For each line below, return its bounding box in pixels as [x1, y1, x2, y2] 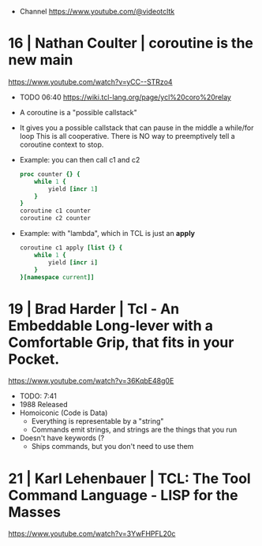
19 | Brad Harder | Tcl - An [8, 300, 180, 318]
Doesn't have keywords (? [19, 433, 105, 443]
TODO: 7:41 [19, 391, 57, 401]
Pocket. [8, 350, 60, 368]
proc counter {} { [19, 170, 80, 178]
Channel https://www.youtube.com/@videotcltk [19, 7, 175, 16]
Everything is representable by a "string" [31, 417, 164, 426]
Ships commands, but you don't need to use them [31, 442, 194, 451]
